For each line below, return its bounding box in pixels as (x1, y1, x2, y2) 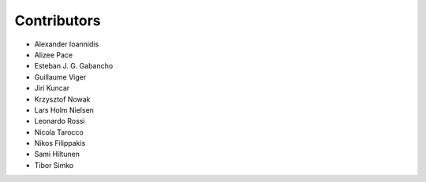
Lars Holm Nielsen (34, 105, 95, 114)
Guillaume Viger (34, 72, 87, 82)
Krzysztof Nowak (34, 95, 91, 104)
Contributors (14, 12, 102, 29)
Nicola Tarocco (34, 127, 84, 137)
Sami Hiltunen (34, 150, 80, 159)
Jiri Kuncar (34, 84, 70, 93)
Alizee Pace (34, 50, 73, 59)
